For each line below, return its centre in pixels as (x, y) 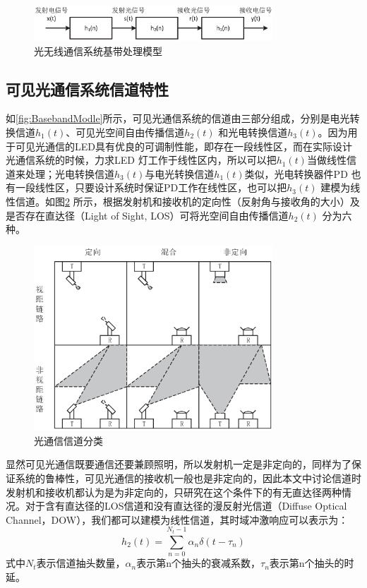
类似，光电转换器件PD (296, 173)
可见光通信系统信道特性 (87, 89)
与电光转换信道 (180, 173)
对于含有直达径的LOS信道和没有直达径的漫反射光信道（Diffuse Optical (186, 506)
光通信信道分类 (68, 440)
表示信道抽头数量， (81, 563)
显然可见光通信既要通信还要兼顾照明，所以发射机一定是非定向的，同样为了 (179, 464)
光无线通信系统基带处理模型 (98, 50)
